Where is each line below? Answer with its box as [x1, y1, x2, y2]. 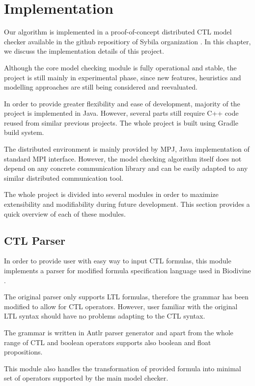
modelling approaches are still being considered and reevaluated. [4, 82, 198, 92]
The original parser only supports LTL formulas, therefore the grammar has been [4, 291, 249, 302]
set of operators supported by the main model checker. [4, 373, 169, 383]
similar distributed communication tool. [4, 172, 123, 183]
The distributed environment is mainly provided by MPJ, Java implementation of [4, 144, 250, 154]
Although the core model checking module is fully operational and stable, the [4, 62, 237, 72]
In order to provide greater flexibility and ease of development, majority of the [4, 98, 240, 108]
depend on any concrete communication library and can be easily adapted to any [4, 163, 248, 173]
